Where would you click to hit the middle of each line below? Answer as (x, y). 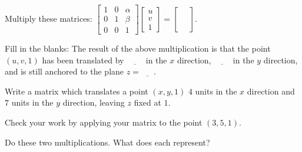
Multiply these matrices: (49, 18)
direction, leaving (94, 102)
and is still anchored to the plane (64, 71)
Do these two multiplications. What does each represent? (107, 142)
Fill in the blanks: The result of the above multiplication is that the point (138, 48)
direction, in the (215, 60)
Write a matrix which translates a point (77, 91)
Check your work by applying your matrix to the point (104, 122)
